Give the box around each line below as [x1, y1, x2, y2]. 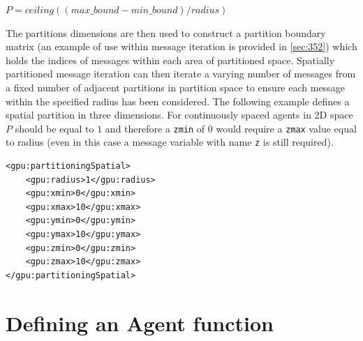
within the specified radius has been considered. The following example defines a [6, 93, 350, 108]
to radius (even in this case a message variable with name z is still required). [6, 135, 334, 149]
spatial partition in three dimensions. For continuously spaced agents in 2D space [6, 107, 353, 122]
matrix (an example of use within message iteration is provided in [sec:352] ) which [6, 39, 357, 54]
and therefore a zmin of [105, 121, 205, 135]
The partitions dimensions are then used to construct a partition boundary [6, 25, 326, 40]
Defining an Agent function [6, 308, 274, 337]
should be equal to [15, 121, 94, 135]
